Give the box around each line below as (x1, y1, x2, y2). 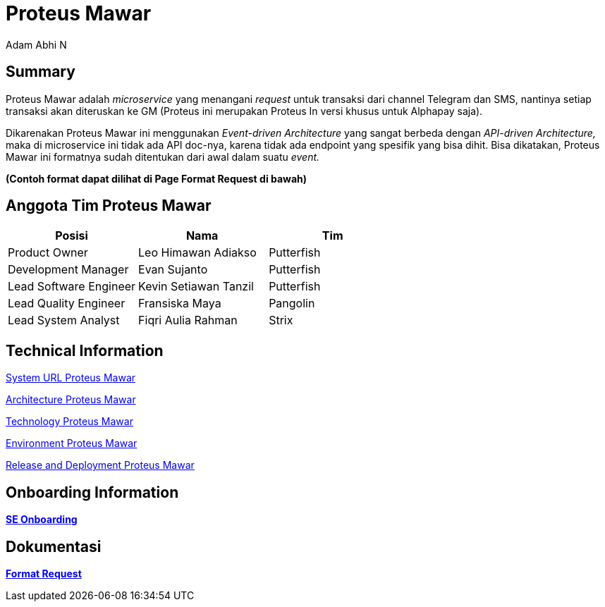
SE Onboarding (6, 513, 78, 526)
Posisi (55, 228, 88, 243)
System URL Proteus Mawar (6, 372, 136, 384)
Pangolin (269, 296, 315, 311)
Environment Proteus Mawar (6, 437, 137, 450)
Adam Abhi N (6, 38, 67, 51)
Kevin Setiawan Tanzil (138, 279, 254, 294)
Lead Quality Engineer (8, 296, 126, 311)
